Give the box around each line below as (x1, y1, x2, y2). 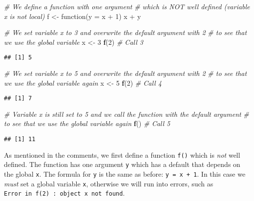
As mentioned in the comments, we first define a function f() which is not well (4, 149, 240, 160)
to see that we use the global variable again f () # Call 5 (4, 118, 170, 128)
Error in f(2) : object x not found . (4, 188, 125, 198)
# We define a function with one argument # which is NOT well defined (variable (4, 1, 250, 11)
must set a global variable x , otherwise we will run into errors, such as (4, 178, 213, 188)
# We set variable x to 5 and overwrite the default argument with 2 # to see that (4, 68, 247, 78)
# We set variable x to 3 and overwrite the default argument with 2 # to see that (4, 27, 247, 37)
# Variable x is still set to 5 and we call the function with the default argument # (4, 109, 249, 119)
